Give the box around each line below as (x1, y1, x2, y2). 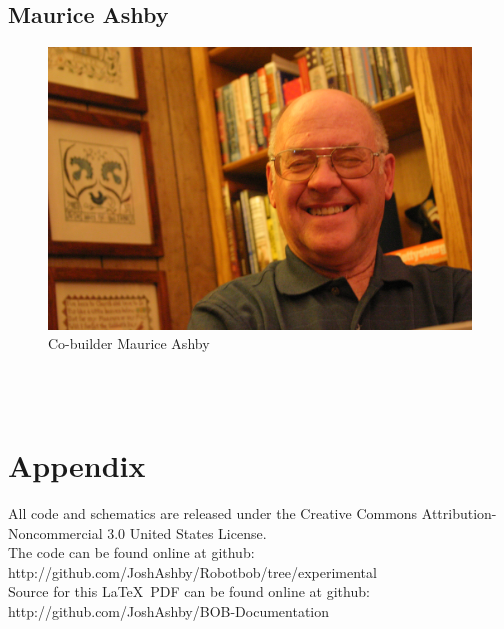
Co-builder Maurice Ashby (48, 333, 210, 354)
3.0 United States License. (107, 522, 267, 543)
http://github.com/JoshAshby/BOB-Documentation (8, 601, 330, 622)
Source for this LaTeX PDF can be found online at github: (8, 581, 370, 602)
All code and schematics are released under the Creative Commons (8, 503, 418, 524)
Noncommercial (8, 522, 103, 543)
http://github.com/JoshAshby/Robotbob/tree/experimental (8, 561, 377, 582)
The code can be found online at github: (8, 542, 255, 563)
